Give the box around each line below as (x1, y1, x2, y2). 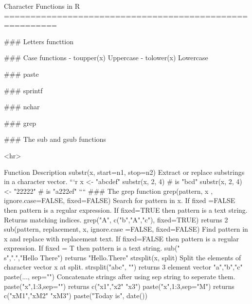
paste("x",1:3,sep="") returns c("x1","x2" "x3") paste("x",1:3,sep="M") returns (4, 281, 234, 291)
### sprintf (4, 85, 43, 95)
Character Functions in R (4, 1, 80, 11)
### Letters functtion (4, 36, 74, 46)
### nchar (4, 101, 40, 112)
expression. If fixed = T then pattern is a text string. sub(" (4, 243, 180, 253)
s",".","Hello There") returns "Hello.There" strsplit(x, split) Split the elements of (4, 252, 241, 262)
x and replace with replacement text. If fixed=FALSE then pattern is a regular (4, 233, 239, 243)
